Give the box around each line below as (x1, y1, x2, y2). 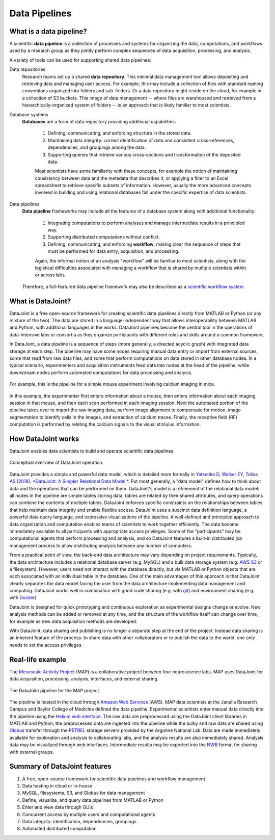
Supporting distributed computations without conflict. (47, 234, 160, 240)
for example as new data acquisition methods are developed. (9, 618, 137, 624)
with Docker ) (9, 594, 37, 601)
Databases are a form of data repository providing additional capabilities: (22, 118, 176, 124)
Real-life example (9, 655, 66, 664)
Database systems (9, 111, 48, 117)
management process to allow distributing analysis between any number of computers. (9, 542, 193, 548)
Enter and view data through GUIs (22, 804, 93, 810)
